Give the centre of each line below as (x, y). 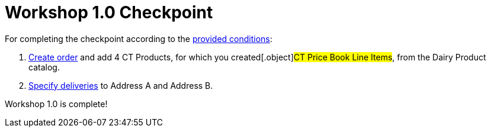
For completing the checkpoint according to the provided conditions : (139, 38)
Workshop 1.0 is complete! (56, 104)
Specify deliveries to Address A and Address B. (121, 85)
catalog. (44, 67)
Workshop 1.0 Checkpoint (109, 12)
